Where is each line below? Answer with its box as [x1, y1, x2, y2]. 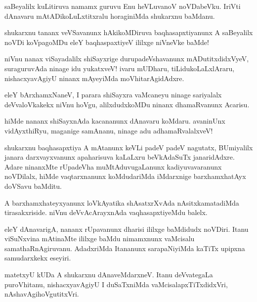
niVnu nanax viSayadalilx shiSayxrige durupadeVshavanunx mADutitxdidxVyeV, [4, 53, 249, 64]
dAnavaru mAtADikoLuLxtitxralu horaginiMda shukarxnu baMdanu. [4, 10, 215, 21]
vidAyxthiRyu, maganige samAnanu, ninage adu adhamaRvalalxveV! [4, 125, 213, 135]
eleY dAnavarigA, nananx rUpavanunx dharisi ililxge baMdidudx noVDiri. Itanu [4, 223, 249, 234]
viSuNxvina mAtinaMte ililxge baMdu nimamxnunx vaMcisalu [4, 233, 195, 244]
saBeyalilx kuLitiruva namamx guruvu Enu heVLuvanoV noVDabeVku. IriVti [4, 1, 241, 11]
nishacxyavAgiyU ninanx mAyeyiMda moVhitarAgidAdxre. [4, 73, 184, 83]
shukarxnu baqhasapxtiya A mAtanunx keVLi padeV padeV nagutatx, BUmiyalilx [4, 142, 253, 152]
